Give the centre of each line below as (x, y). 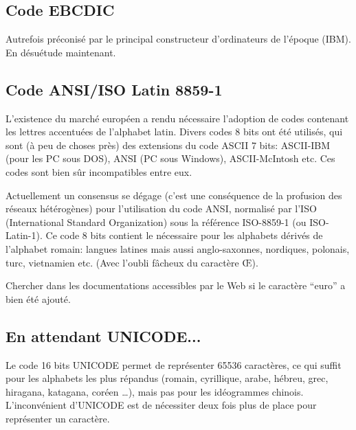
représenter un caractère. (58, 418)
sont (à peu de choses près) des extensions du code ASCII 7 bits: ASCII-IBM (168, 145)
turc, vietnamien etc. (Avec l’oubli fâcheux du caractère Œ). (132, 262)
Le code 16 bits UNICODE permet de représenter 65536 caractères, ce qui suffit (174, 364)
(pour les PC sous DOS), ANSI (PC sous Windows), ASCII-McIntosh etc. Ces (170, 158)
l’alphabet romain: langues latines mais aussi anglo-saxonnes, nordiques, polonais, (178, 248)
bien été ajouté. (38, 298)
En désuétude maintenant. (61, 52)
